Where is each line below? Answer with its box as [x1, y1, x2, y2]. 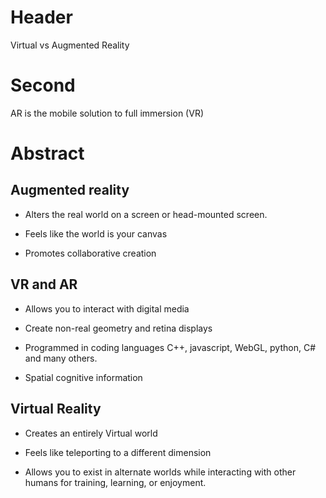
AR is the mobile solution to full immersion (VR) [10, 107, 204, 119]
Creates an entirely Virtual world [24, 427, 158, 439]
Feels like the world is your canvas [24, 227, 168, 240]
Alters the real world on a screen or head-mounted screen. [24, 208, 268, 220]
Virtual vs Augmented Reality [10, 39, 130, 51]
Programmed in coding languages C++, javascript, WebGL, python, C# [24, 341, 317, 353]
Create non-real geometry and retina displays [24, 322, 213, 334]
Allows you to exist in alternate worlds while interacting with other [24, 466, 297, 478]
